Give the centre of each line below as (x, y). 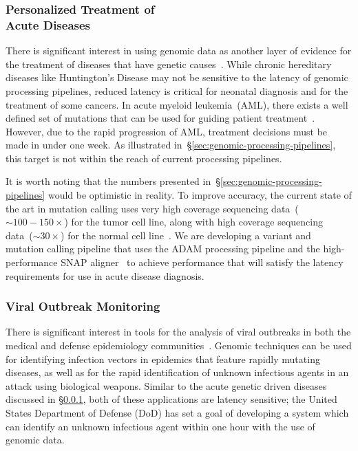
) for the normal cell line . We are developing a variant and (186, 235)
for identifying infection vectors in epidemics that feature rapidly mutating (163, 359)
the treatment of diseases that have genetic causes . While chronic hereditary (169, 64)
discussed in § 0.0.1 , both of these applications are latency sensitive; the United (171, 399)
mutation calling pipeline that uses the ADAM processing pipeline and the (163, 249)
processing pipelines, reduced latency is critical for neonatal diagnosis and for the (177, 90)
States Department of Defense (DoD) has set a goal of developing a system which (177, 413)
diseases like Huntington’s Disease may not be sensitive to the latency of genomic (177, 77)
